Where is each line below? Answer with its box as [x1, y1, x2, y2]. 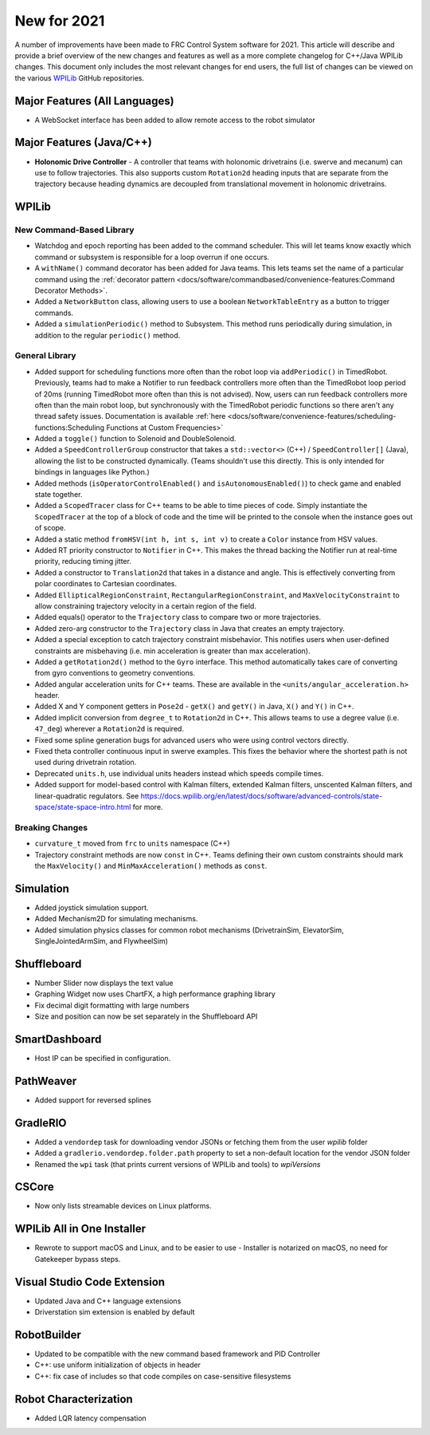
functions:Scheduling [34, 423, 105, 432]
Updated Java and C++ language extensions [34, 1296, 182, 1306]
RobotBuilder [14, 1328, 81, 1342]
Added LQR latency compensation [34, 1413, 147, 1423]
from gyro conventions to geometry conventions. [34, 668, 195, 678]
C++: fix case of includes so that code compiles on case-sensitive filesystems [34, 1371, 291, 1381]
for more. [132, 802, 163, 811]
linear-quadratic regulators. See [34, 790, 139, 801]
